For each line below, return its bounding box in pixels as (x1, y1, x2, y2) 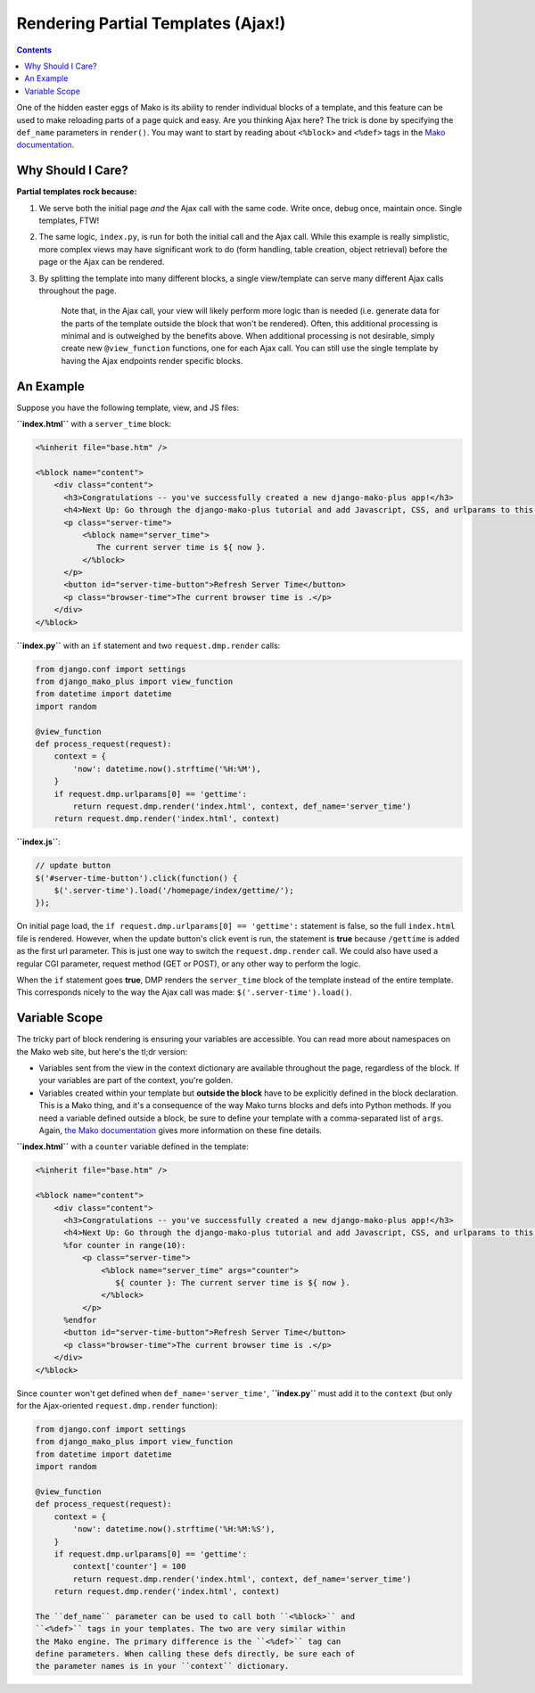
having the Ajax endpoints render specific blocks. (61, 355, 243, 366)
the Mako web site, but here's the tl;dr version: (16, 1046, 188, 1056)
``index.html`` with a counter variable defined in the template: (16, 1141, 249, 1152)
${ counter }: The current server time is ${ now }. (114, 1278, 351, 1287)
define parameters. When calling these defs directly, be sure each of (35, 1649, 356, 1659)
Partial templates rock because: (16, 186, 137, 197)
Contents (16, 45, 53, 55)
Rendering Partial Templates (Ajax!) (16, 13, 286, 33)
